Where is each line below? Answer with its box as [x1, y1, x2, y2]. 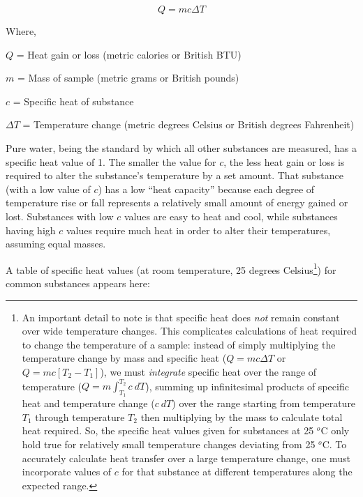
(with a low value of [6, 181, 91, 196]
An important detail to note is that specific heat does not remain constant [22, 309, 340, 324]
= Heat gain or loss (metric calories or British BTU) [16, 47, 242, 61]
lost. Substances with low [6, 208, 114, 223]
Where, [6, 24, 36, 38]
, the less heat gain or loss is [223, 154, 345, 169]
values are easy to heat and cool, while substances [124, 208, 338, 223]
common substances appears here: [6, 275, 150, 290]
